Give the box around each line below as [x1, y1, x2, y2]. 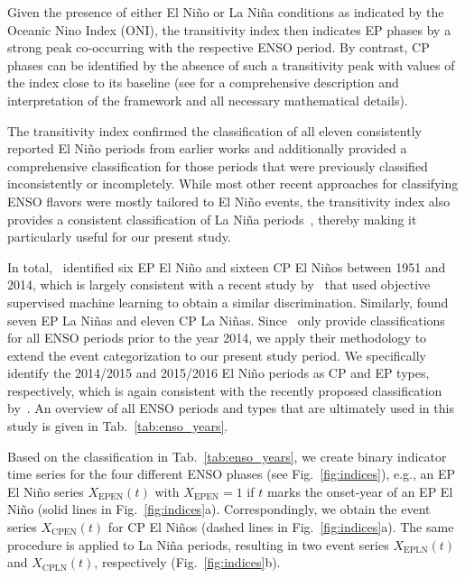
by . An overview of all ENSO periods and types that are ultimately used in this [7, 399, 454, 417]
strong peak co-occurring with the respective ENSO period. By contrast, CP [7, 38, 430, 57]
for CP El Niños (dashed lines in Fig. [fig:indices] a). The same [107, 518, 454, 537]
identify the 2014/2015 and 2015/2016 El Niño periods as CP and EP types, [7, 363, 430, 382]
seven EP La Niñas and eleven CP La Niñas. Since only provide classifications [7, 310, 445, 329]
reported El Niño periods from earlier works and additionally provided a [7, 139, 407, 158]
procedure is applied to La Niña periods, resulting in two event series [7, 535, 389, 554]
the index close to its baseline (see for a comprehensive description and [7, 73, 399, 92]
